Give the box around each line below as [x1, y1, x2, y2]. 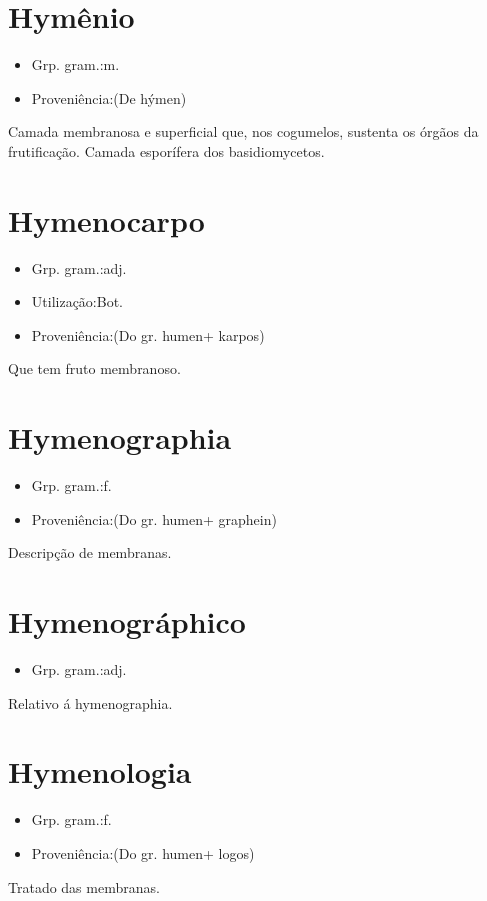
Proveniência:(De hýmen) [31, 87, 187, 108]
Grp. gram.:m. [31, 54, 120, 75]
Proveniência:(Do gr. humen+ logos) [31, 842, 255, 863]
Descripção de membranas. [8, 542, 172, 563]
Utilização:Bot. [31, 291, 123, 312]
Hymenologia [8, 751, 192, 792]
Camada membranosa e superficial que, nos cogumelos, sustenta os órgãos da [8, 121, 479, 142]
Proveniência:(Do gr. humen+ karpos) [31, 324, 265, 345]
